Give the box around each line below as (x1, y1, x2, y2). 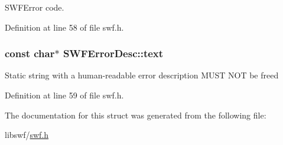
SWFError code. (5, 1, 64, 13)
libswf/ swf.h (5, 128, 49, 141)
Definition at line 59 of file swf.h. (5, 89, 124, 101)
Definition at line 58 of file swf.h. (5, 21, 124, 33)
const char (5, 46, 55, 61)
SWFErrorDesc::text (63, 46, 164, 61)
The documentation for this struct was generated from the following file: (5, 108, 266, 121)
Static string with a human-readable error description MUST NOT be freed (5, 69, 279, 81)
